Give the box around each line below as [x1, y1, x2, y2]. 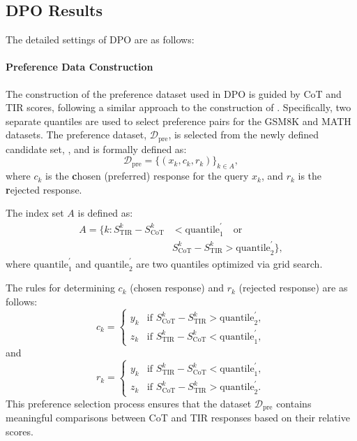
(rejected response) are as [238, 280, 348, 295]
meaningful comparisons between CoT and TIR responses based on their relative [6, 410, 350, 424]
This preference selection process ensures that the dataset [6, 396, 252, 410]
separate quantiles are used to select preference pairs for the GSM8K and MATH [6, 113, 351, 128]
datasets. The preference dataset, [6, 127, 147, 142]
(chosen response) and [130, 280, 225, 295]
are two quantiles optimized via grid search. [136, 256, 323, 270]
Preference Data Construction [6, 59, 153, 74]
